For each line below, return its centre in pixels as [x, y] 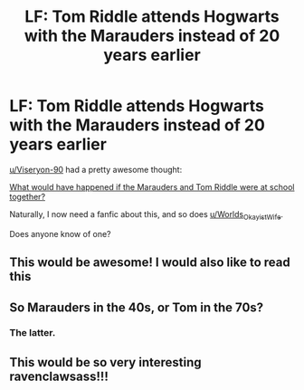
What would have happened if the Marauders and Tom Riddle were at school [152, 186]
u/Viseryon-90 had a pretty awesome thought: [96, 169]
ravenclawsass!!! [59, 376]
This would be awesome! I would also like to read [150, 263]
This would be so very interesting [105, 362]
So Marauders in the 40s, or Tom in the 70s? [137, 307]
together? [28, 196]
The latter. [33, 333]
